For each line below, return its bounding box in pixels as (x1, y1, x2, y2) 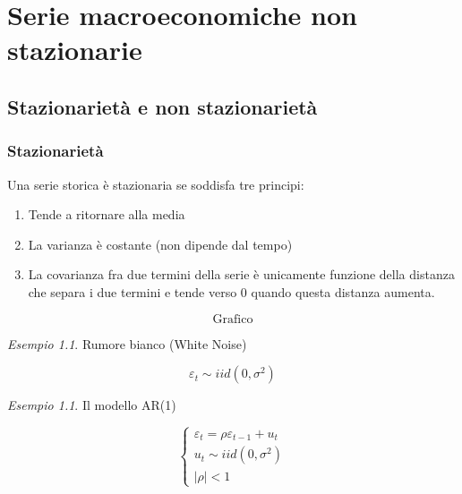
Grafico (212, 312, 253, 326)
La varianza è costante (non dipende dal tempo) (28, 234, 293, 253)
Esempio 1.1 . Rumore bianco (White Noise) (7, 334, 247, 353)
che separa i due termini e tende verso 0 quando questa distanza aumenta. (28, 282, 435, 301)
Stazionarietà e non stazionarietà (7, 92, 318, 120)
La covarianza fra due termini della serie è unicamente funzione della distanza (28, 265, 455, 284)
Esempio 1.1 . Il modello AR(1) (7, 396, 176, 414)
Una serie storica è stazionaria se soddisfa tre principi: (7, 175, 304, 193)
